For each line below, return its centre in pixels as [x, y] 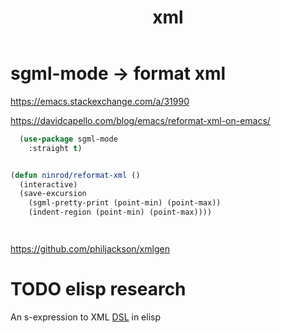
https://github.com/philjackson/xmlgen [90, 249]
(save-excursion [53, 194]
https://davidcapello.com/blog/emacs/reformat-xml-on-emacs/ [140, 120]
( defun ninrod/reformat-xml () [75, 175]
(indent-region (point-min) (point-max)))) [120, 212]
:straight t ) [55, 148]
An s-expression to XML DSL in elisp [86, 317]
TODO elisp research [98, 289]
